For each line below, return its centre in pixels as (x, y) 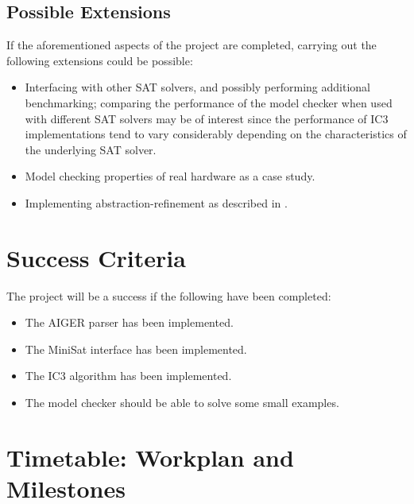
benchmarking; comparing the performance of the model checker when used (209, 102)
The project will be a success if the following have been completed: (169, 295)
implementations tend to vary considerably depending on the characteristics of (216, 134)
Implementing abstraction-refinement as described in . (156, 202)
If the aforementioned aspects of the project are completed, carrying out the (192, 45)
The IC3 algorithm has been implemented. (128, 376)
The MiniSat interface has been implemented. (136, 349)
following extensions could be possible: (100, 60)
